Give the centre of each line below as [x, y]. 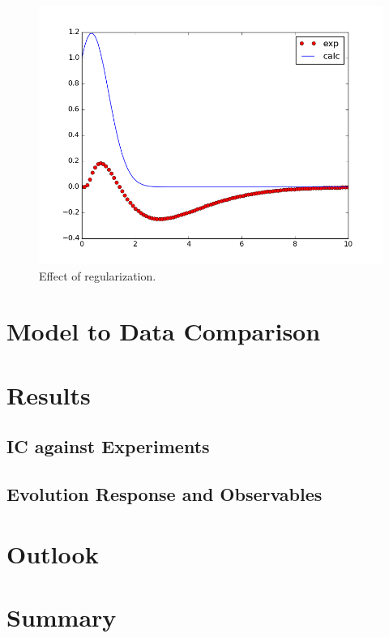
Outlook [53, 553]
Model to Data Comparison [164, 331]
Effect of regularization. [98, 275]
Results [49, 394]
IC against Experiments [108, 446]
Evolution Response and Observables [165, 494]
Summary [62, 617]
